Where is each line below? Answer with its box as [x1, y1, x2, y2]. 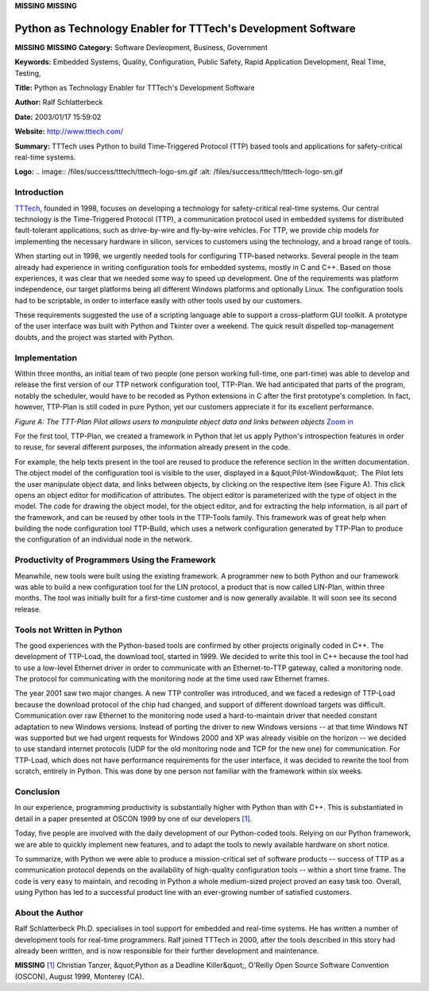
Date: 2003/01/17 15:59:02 [14, 112, 102, 121]
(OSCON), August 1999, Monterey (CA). [14, 971, 145, 981]
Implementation [14, 352, 78, 363]
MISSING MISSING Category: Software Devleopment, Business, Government [14, 42, 268, 52]
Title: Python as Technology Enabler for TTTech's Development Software [14, 83, 255, 93]
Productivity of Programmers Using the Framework [14, 554, 216, 565]
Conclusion [14, 786, 60, 797]
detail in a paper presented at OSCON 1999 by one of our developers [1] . [14, 814, 253, 823]
